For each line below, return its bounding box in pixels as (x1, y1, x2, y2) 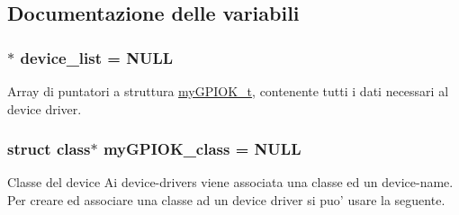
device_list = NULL (20, 46, 174, 68)
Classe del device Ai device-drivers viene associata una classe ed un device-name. (7, 173, 454, 192)
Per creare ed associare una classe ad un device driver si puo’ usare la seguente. (7, 191, 445, 209)
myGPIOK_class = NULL (103, 138, 301, 160)
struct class (7, 138, 91, 160)
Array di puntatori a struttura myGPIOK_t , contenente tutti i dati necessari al (7, 82, 449, 100)
